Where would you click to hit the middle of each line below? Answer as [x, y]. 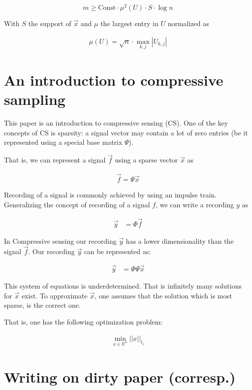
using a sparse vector [146, 160]
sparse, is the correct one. [42, 305]
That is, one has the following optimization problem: [83, 321]
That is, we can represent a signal [55, 160]
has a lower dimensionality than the [180, 241]
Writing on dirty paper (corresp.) [120, 376]
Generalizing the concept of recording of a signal [77, 204]
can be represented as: [117, 251]
